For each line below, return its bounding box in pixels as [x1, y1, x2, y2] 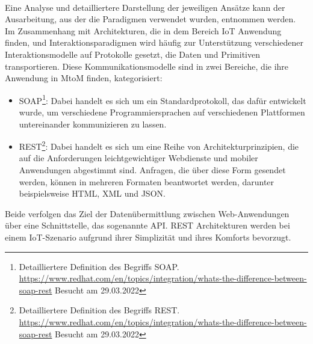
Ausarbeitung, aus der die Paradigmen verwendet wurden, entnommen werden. [5, 13, 296, 25]
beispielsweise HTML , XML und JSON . [19, 187, 166, 200]
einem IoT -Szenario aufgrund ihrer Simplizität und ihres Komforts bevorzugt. [5, 231, 291, 243]
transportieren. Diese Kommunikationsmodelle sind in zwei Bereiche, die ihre [5, 60, 289, 72]
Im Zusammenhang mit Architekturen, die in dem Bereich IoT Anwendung [5, 24, 282, 37]
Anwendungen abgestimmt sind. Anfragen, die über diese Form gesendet [19, 164, 286, 176]
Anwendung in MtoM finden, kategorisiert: [5, 72, 163, 84]
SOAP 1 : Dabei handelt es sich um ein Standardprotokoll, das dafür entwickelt [19, 92, 306, 106]
